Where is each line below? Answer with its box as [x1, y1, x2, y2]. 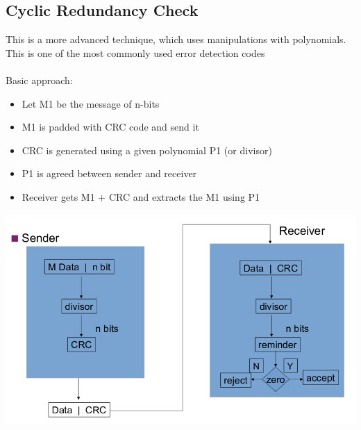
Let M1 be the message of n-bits [22, 96, 160, 110]
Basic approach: [6, 72, 73, 87]
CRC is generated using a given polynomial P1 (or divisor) [22, 142, 272, 157]
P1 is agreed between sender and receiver [22, 166, 197, 181]
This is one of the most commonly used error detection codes [6, 45, 265, 60]
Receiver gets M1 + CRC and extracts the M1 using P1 [22, 189, 260, 204]
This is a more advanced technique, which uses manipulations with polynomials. [6, 32, 346, 47]
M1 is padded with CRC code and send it [22, 119, 199, 134]
